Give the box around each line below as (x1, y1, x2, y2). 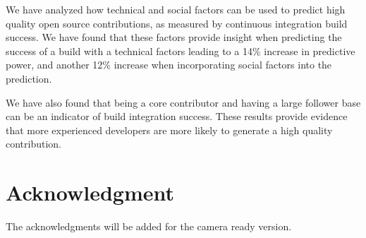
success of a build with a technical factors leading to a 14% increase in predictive (6, 43, 355, 58)
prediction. (6, 71, 52, 85)
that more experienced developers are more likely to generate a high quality (6, 122, 333, 137)
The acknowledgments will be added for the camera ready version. (6, 219, 292, 234)
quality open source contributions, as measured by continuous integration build (6, 16, 348, 30)
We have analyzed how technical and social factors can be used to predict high (6, 2, 346, 16)
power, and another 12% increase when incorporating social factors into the (6, 57, 332, 72)
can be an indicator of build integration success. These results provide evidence (6, 109, 348, 124)
